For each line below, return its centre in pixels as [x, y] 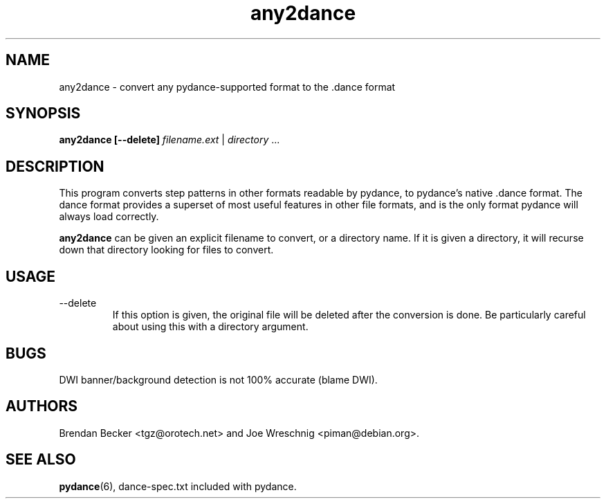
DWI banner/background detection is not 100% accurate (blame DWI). [218, 379]
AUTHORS [42, 406]
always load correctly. [109, 217]
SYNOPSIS [43, 114]
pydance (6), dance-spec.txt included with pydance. [178, 486]
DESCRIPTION [55, 166]
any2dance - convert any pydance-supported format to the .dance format [227, 87]
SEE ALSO [41, 460]
